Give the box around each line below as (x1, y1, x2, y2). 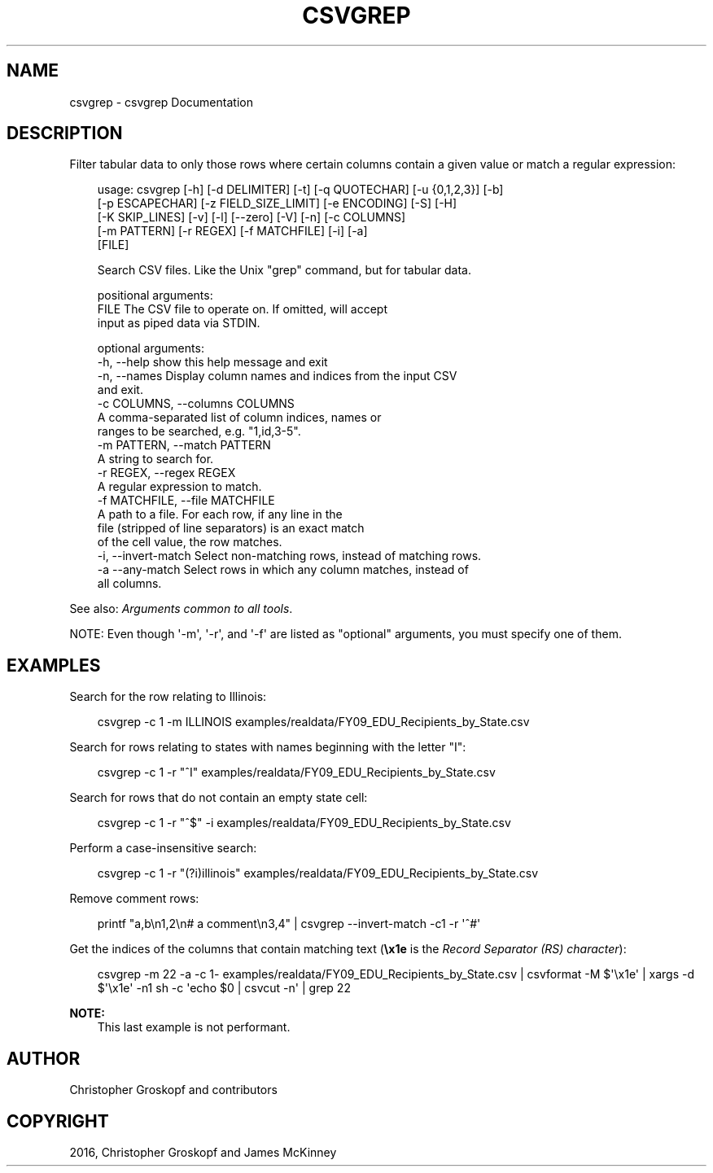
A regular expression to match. (97, 479, 262, 494)
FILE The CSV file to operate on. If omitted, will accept (97, 302, 387, 317)
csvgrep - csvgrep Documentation (69, 94, 253, 109)
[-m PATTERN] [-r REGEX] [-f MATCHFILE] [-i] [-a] (97, 224, 368, 239)
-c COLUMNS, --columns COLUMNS (97, 396, 295, 411)
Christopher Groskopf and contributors (69, 1083, 278, 1097)
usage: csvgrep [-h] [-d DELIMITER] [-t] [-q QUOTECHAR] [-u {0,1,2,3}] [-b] (97, 182, 504, 197)
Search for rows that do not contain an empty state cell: (69, 790, 368, 805)
